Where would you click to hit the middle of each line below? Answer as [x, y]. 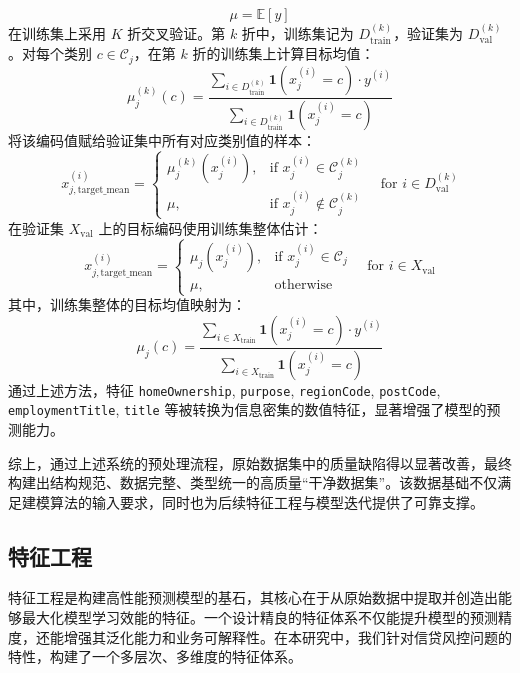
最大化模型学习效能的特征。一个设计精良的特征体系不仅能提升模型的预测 [259, 617]
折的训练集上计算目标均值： [283, 53]
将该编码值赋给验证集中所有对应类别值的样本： [162, 139]
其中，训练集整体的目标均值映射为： [127, 304]
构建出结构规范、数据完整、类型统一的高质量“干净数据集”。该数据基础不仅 [253, 482]
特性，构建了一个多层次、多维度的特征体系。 [155, 656]
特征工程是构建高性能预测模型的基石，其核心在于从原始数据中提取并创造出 [253, 597]
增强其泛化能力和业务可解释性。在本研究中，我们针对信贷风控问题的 [287, 636]
